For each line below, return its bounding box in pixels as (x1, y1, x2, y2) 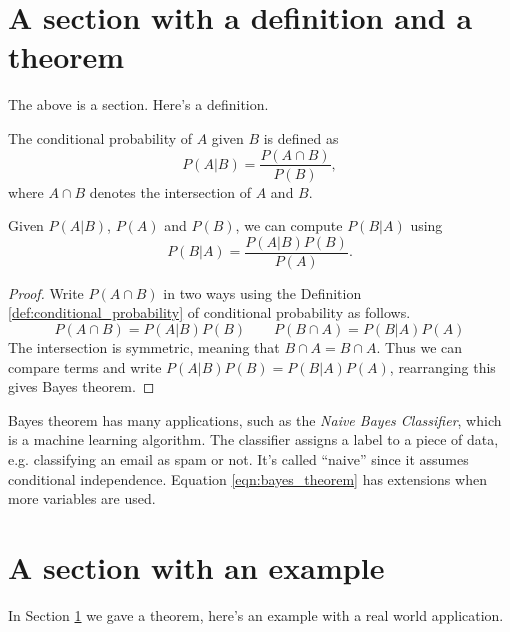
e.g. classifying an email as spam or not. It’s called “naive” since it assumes (8, 448, 469, 469)
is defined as (263, 127, 339, 148)
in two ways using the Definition (163, 282, 362, 303)
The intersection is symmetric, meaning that (8, 337, 280, 357)
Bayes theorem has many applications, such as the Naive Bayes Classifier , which (8, 409, 502, 430)
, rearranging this (389, 356, 496, 377)
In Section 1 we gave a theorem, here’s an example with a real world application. (8, 604, 504, 625)
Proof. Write (8, 282, 84, 303)
